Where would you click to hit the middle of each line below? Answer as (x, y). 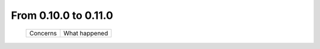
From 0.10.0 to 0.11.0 (62, 15)
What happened (86, 33)
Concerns (43, 33)
